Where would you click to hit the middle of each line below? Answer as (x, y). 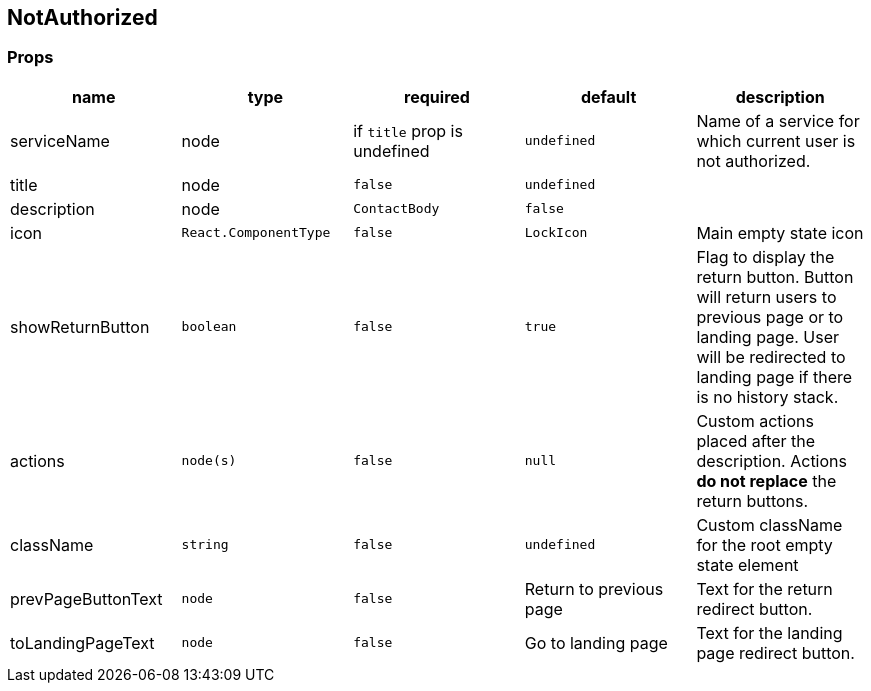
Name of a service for (778, 120)
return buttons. (752, 500)
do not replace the (766, 480)
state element (747, 564)
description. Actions (771, 460)
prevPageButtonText (86, 598)
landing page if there (774, 376)
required (437, 96)
